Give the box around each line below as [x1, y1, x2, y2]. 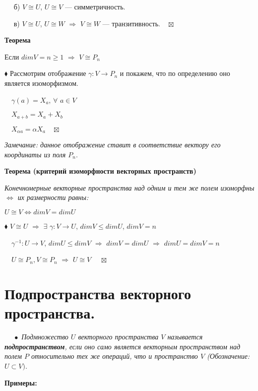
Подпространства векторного [4, 283, 191, 303]
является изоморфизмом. [4, 77, 78, 88]
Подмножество [21, 331, 68, 342]
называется [167, 331, 203, 342]
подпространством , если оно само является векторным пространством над [4, 341, 241, 351]
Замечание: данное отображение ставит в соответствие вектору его [4, 139, 221, 150]
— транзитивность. [102, 18, 160, 28]
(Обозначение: [207, 351, 250, 361]
